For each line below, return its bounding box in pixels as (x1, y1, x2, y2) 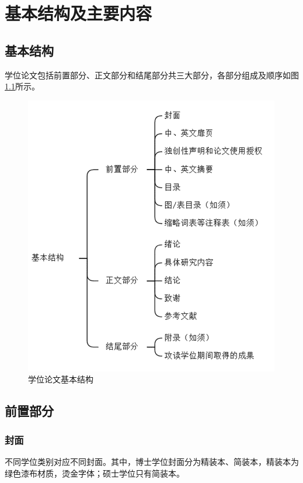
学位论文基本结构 (28, 373, 93, 385)
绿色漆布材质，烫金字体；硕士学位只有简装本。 (5, 467, 184, 479)
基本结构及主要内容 (5, 1, 152, 25)
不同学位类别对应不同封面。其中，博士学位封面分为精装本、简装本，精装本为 (5, 455, 299, 467)
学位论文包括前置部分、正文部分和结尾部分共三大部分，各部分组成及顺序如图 (5, 68, 299, 81)
